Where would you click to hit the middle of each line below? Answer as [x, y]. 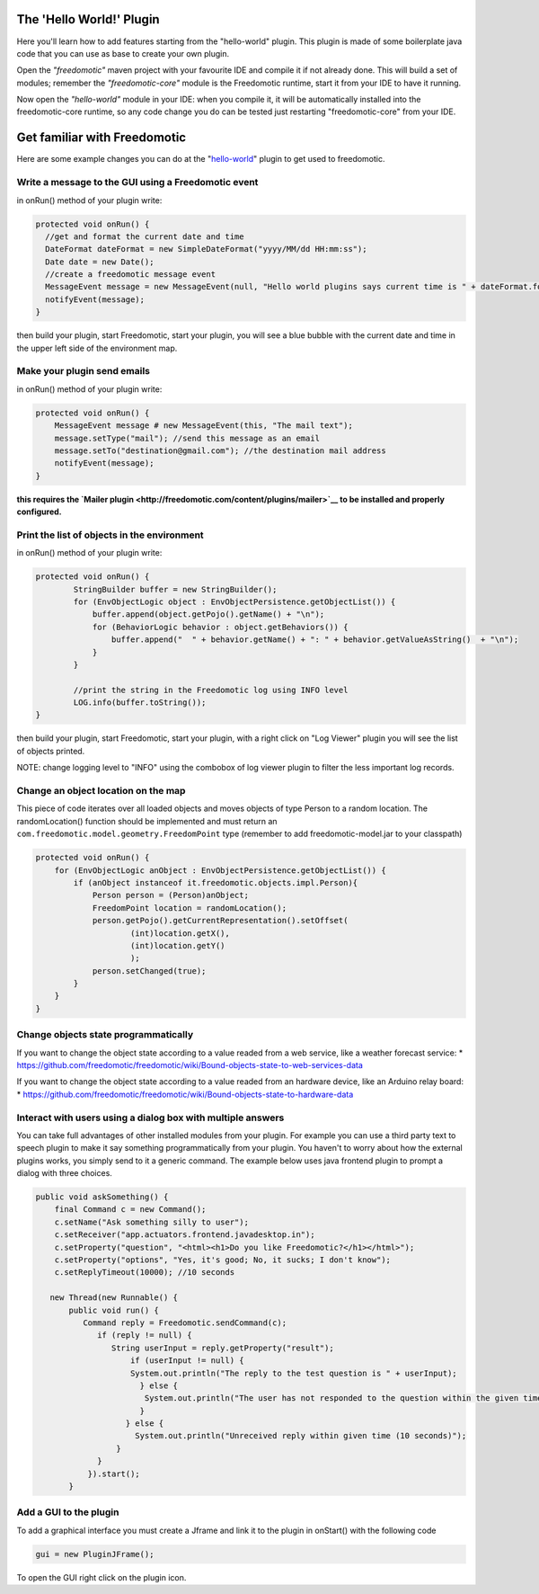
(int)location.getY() [178, 945]
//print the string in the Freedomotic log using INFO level [211, 690]
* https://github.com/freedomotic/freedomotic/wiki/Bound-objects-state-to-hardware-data [185, 1094]
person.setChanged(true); [149, 971]
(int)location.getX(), [181, 933]
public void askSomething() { [102, 1197]
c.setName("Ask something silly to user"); [151, 1222]
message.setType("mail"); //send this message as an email [187, 438]
